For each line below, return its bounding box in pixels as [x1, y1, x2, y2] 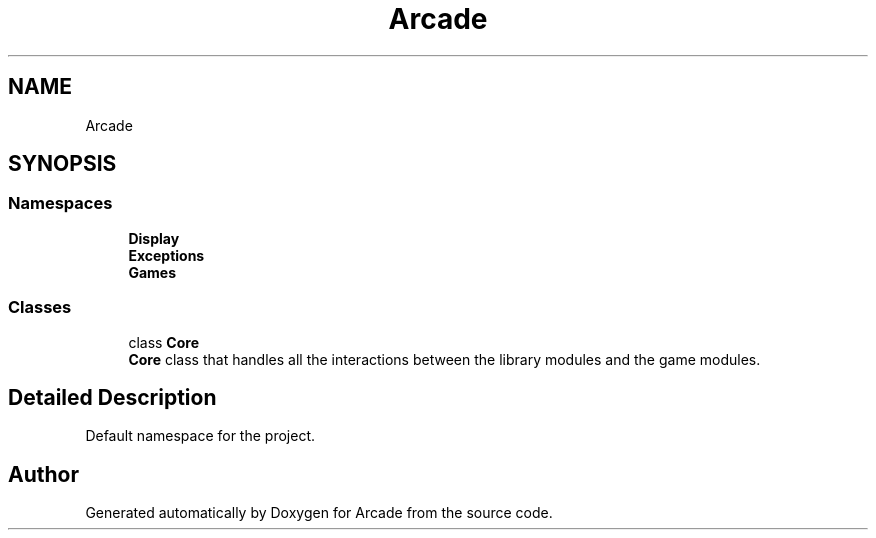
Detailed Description [8, 384, 217, 410]
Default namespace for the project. [85, 427, 315, 445]
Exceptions [128, 246, 205, 264]
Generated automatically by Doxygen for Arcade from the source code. [85, 504, 553, 522]
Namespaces [8, 193, 113, 214]
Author [8, 461, 79, 487]
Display [128, 229, 180, 247]
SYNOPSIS [8, 151, 117, 177]
